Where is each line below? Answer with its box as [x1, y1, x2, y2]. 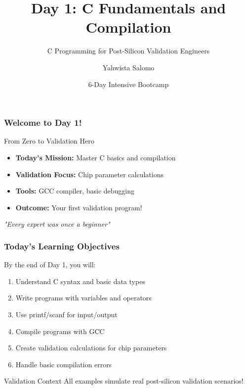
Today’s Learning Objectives [4, 240, 120, 252]
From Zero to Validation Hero [4, 136, 94, 146]
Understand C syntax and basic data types [15, 276, 145, 286]
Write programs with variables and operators [15, 292, 152, 303]
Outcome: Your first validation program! [15, 202, 142, 212]
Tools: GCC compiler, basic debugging [15, 186, 135, 196]
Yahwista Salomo [102, 62, 155, 72]
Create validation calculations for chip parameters [15, 342, 167, 353]
